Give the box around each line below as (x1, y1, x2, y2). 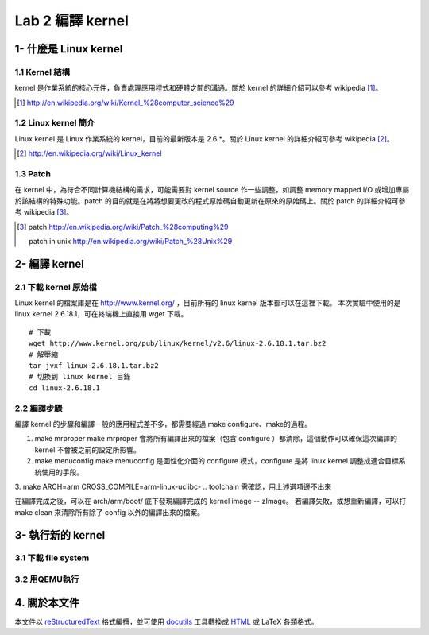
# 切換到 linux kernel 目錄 (29, 372, 131, 381)
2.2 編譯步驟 (14, 402, 63, 413)
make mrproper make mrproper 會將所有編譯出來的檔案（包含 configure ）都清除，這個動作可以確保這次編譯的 (34, 434, 397, 443)
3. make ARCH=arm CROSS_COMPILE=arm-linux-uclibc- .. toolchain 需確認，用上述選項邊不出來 (14, 482, 332, 491)
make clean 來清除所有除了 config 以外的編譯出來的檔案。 (14, 507, 205, 517)
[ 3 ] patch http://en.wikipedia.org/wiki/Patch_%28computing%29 (17, 222, 229, 231)
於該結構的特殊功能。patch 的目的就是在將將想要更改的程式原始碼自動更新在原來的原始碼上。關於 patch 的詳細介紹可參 (14, 196, 406, 206)
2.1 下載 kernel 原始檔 (14, 281, 97, 292)
